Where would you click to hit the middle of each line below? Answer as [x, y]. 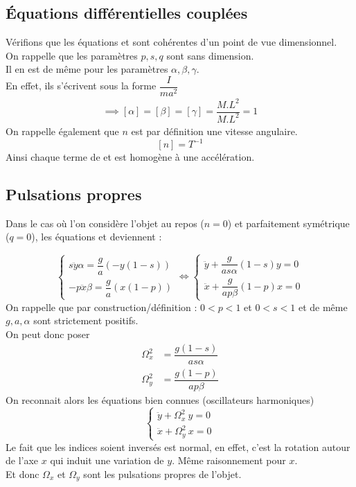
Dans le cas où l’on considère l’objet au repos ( [105, 223]
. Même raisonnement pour [229, 460]
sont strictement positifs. [86, 320]
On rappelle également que [62, 131]
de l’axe [22, 460]
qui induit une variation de [107, 460]
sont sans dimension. [210, 55]
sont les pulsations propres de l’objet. [162, 473]
